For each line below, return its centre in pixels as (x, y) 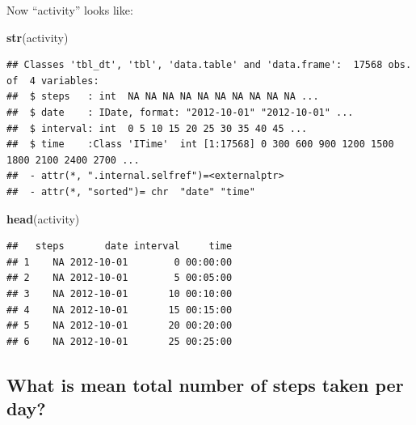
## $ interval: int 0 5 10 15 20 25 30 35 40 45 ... (157, 128)
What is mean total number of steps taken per (205, 384)
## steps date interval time (120, 246)
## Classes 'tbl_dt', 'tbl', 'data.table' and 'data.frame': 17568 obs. (209, 65)
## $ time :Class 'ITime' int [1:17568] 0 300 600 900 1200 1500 (200, 144)
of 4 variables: (53, 81)
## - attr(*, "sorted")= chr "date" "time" (131, 191)
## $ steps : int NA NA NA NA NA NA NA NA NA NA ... (163, 97)
